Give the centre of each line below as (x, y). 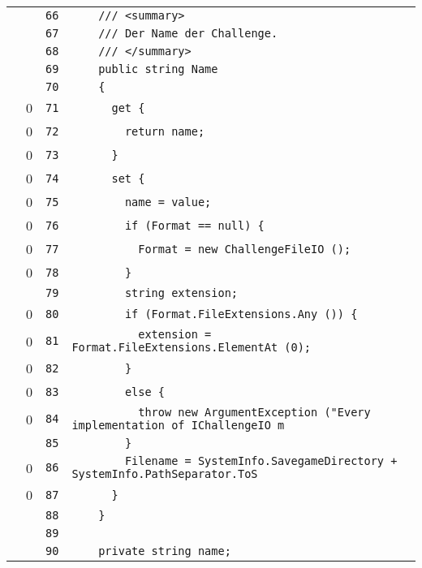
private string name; (165, 551)
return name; (165, 131)
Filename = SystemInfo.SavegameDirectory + (261, 461)
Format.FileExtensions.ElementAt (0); (192, 347)
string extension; (181, 293)
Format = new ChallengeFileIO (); (245, 249)
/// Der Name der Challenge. (188, 33)
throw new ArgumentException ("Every (254, 412)
